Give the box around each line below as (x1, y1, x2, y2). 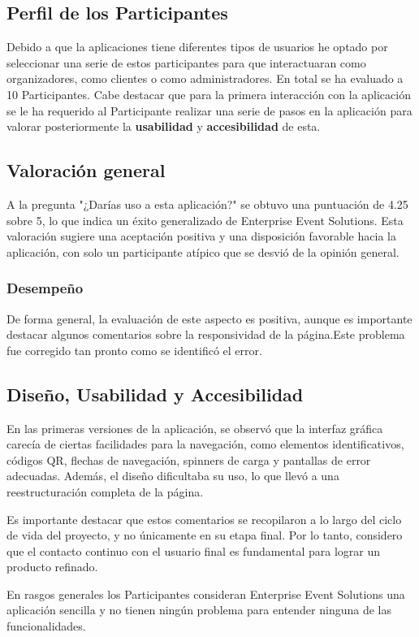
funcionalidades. (6, 617, 86, 635)
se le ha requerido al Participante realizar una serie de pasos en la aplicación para (6, 102, 413, 119)
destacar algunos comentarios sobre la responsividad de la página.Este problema (6, 326, 405, 343)
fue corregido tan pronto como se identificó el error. (6, 341, 262, 358)
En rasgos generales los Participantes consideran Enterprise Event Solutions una (6, 585, 405, 602)
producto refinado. (6, 558, 98, 575)
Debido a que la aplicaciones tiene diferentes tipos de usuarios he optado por (6, 38, 388, 55)
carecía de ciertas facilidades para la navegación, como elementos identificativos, (6, 435, 404, 453)
